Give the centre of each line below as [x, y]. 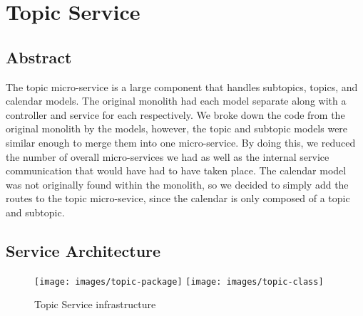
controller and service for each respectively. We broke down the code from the [175, 114]
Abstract [39, 57]
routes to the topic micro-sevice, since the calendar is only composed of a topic [178, 198]
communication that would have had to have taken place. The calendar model [176, 170]
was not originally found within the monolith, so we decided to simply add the [177, 184]
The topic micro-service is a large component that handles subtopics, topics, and [182, 86]
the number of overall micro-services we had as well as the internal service [168, 156]
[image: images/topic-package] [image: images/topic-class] [179, 281]
